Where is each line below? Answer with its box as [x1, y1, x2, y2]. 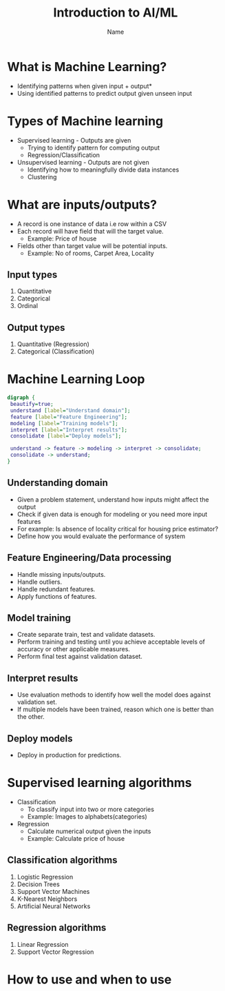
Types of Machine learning [7, 113, 164, 129]
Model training [7, 612, 71, 624]
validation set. [17, 698, 57, 706]
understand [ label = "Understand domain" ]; [10, 407, 131, 414]
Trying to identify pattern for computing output [27, 143, 160, 152]
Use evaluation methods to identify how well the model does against [17, 691, 211, 699]
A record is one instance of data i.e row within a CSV [17, 219, 167, 228]
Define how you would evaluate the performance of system [17, 532, 186, 540]
